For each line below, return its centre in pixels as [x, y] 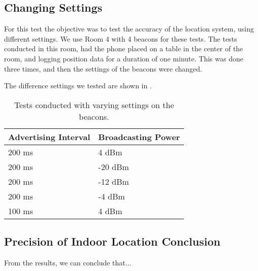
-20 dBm [114, 166]
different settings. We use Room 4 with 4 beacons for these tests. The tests [121, 38]
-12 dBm [114, 181]
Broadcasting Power [139, 137]
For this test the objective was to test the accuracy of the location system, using [129, 29]
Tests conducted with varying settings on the [94, 105]
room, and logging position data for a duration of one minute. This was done [124, 58]
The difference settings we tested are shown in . [78, 86]
